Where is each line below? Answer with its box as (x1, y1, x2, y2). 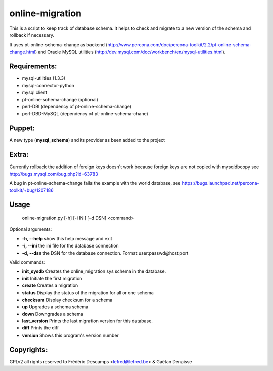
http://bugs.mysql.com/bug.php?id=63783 (9, 171, 98, 177)
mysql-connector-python (22, 83, 74, 89)
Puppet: (9, 124, 35, 133)
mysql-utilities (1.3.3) (22, 75, 66, 81)
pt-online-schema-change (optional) (22, 96, 99, 102)
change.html (9, 49, 35, 55)
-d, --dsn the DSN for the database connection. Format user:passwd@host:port (22, 250, 189, 256)
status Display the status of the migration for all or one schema (22, 290, 154, 296)
